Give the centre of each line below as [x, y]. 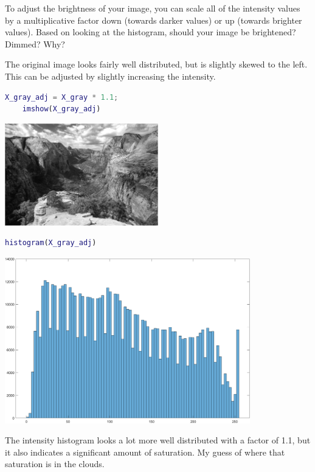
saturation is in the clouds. [55, 464]
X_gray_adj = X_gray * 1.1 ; [62, 97]
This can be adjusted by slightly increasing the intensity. [110, 76]
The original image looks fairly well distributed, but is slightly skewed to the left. [156, 64]
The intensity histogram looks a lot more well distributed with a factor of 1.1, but [158, 440]
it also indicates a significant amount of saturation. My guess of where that [145, 452]
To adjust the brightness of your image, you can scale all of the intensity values [153, 8]
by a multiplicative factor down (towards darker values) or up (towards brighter [154, 20]
